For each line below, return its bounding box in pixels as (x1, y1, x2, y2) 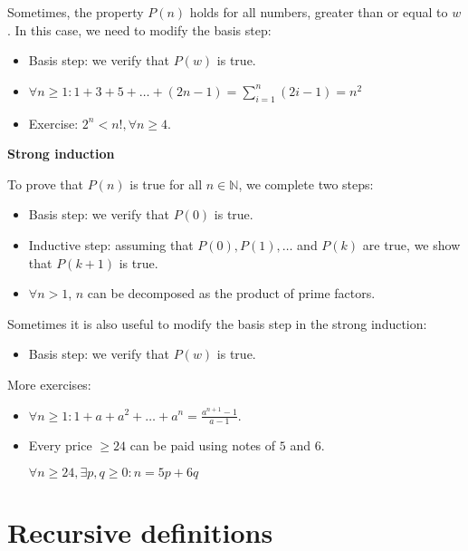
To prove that (7, 174, 84, 193)
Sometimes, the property (7, 3, 144, 21)
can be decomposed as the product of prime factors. (87, 284, 376, 303)
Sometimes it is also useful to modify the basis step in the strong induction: (7, 314, 427, 333)
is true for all (129, 174, 203, 193)
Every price (28, 436, 92, 455)
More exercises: (7, 374, 91, 393)
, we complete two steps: (238, 174, 374, 193)
